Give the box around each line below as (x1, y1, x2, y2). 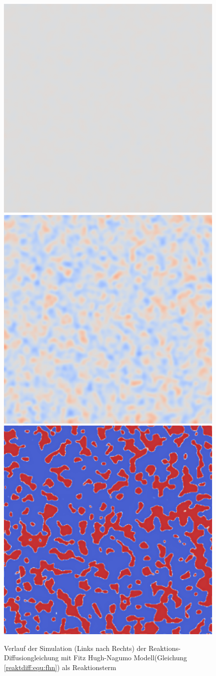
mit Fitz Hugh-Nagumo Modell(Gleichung (61, 652, 187, 663)
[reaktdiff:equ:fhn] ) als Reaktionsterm (4, 662, 116, 672)
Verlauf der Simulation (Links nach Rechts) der (4, 643, 147, 653)
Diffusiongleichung (4, 652, 59, 663)
